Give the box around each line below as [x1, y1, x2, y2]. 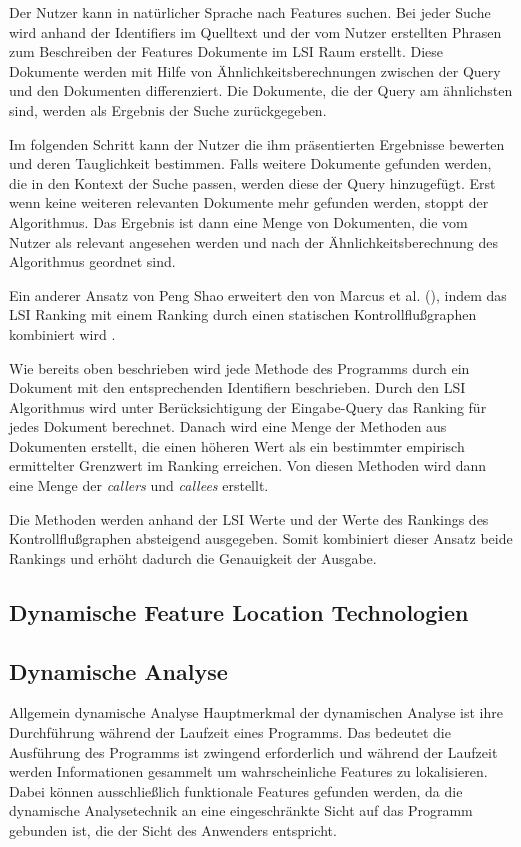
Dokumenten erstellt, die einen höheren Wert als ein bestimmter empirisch [9, 435, 465, 456]
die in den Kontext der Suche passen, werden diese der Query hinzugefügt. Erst [9, 172, 496, 193]
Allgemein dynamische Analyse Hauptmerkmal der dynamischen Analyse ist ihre [9, 702, 503, 723]
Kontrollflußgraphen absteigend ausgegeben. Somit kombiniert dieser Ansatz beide [9, 528, 513, 549]
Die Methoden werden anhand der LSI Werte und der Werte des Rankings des [9, 508, 489, 529]
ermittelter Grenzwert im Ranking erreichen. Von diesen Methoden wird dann [9, 455, 487, 476]
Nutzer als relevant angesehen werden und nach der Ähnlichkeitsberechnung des [9, 231, 498, 252]
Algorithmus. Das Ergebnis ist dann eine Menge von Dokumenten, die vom [9, 211, 468, 232]
